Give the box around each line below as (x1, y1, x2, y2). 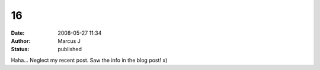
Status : (11, 46, 30, 53)
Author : (11, 37, 31, 44)
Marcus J (57, 37, 81, 44)
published (57, 46, 82, 53)
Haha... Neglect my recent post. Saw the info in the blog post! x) (11, 56, 168, 64)
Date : (11, 29, 25, 36)
